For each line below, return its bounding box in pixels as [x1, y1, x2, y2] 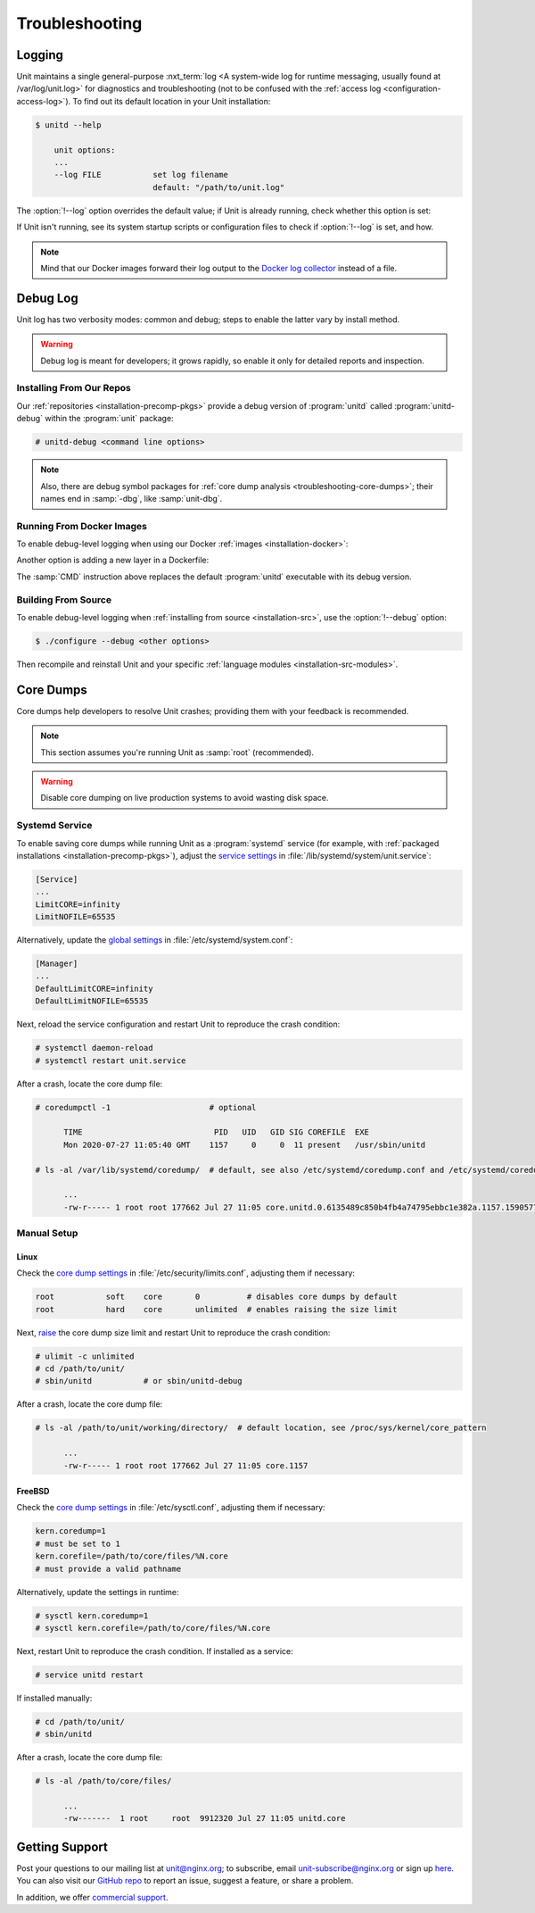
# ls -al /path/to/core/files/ [35, 1776, 173, 1786]
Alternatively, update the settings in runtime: [16, 1586, 179, 1597]
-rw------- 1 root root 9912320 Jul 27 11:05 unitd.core [63, 1813, 346, 1824]
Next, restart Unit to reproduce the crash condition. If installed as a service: [16, 1645, 293, 1656]
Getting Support [16, 1839, 109, 1854]
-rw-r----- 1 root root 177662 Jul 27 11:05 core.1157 [63, 1460, 309, 1470]
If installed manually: [16, 1693, 93, 1703]
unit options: [53, 145, 116, 155]
